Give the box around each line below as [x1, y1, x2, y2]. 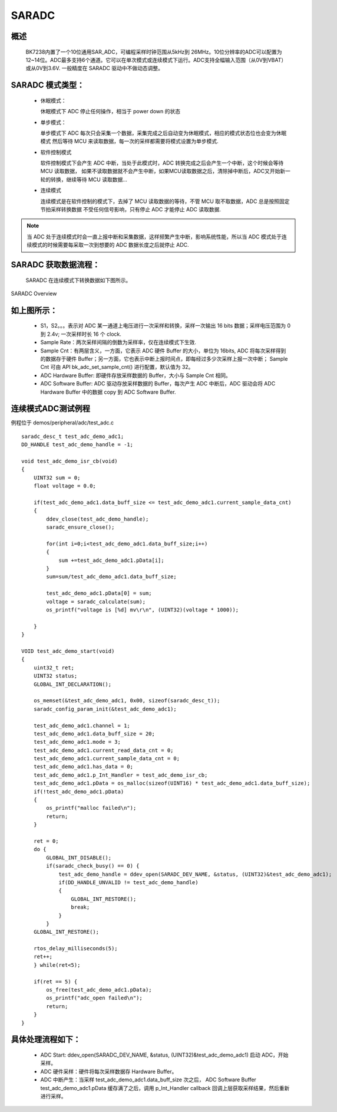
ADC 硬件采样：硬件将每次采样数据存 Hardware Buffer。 [40, 1068, 177, 1075]
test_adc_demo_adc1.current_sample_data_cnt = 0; [33, 755, 180, 762]
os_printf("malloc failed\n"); [46, 804, 137, 812]
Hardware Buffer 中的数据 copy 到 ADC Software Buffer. [40, 388, 176, 395]
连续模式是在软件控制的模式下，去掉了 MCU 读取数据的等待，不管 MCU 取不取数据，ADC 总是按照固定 [40, 198, 290, 205]
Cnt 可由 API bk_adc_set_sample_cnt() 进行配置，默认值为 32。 [40, 364, 194, 371]
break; [71, 904, 90, 911]
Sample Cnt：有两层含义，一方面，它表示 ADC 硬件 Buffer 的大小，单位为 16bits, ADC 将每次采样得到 [40, 347, 286, 354]
